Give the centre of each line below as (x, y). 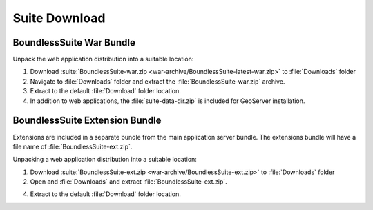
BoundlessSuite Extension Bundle (87, 121)
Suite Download (59, 18)
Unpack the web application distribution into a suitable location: (103, 59)
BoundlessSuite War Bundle (74, 42)
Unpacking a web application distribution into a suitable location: (105, 160)
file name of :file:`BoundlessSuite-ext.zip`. (73, 146)
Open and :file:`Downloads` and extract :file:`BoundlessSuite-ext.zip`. (128, 182)
